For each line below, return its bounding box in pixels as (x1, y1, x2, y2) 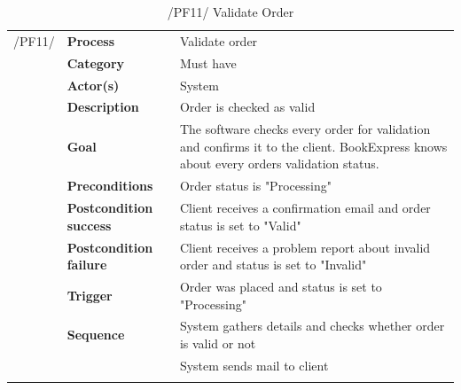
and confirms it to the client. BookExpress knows (179, 136, 448, 155)
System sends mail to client (179, 355, 329, 374)
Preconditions (66, 176, 153, 195)
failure (66, 255, 107, 274)
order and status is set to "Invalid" (179, 255, 367, 274)
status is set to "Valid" (179, 215, 301, 234)
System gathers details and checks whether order (179, 316, 445, 335)
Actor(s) (66, 75, 120, 94)
